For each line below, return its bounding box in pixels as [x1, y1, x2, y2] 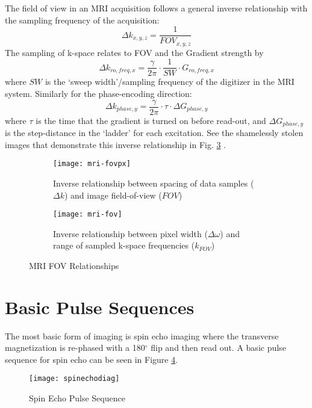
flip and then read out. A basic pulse [151, 341, 286, 354]
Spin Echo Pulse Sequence [29, 392, 125, 404]
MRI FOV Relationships [29, 259, 119, 271]
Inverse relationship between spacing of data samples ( [53, 176, 254, 189]
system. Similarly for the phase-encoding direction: [5, 87, 192, 99]
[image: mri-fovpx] [53, 159, 131, 168]
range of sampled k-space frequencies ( [53, 239, 195, 252]
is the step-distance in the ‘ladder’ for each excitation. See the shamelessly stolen [5, 126, 304, 139]
